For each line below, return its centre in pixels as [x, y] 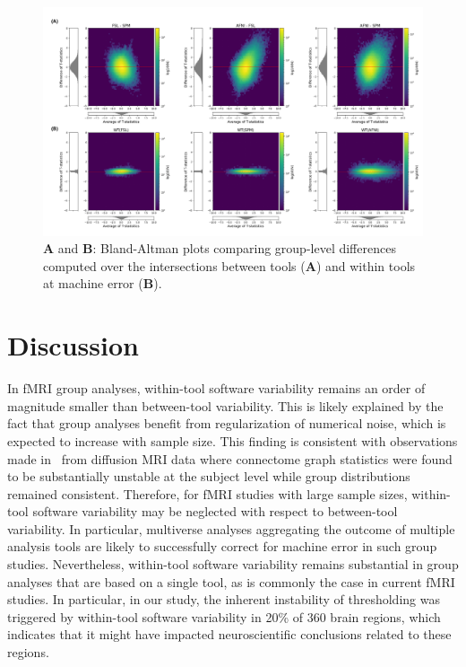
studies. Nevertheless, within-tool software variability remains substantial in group [233, 564]
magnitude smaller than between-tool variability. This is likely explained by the [225, 405]
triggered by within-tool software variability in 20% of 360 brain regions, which [224, 616]
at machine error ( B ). [103, 283]
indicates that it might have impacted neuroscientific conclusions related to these [229, 634]
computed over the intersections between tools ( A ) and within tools [229, 265]
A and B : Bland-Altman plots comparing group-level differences [220, 248]
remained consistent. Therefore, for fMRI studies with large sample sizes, [207, 493]
